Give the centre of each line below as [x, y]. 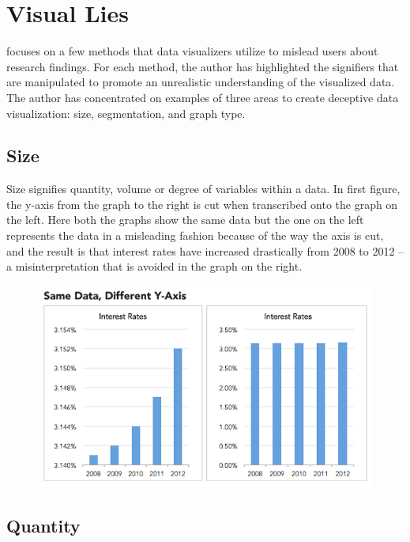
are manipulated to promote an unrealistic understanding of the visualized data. [201, 82]
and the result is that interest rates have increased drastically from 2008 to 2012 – [205, 250]
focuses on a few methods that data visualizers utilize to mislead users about [192, 51]
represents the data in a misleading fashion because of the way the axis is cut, [195, 235]
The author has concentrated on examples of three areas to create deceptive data [203, 97]
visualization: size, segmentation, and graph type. [126, 113]
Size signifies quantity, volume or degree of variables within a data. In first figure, [203, 189]
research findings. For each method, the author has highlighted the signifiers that [203, 66]
